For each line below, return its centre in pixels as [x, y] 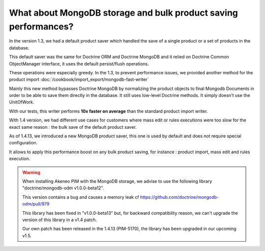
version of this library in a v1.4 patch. [60, 220]
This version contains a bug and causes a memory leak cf [81, 197]
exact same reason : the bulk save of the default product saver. [73, 127]
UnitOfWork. [22, 102]
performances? [41, 26]
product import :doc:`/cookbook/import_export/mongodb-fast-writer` [79, 80]
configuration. [23, 143]
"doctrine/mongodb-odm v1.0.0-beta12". [63, 188]
